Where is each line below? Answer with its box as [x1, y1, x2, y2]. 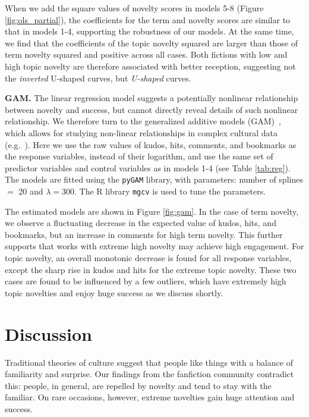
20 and [18, 184, 43, 197]
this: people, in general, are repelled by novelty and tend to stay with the [5, 379, 272, 391]
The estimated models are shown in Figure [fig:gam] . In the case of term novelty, [5, 205, 299, 217]
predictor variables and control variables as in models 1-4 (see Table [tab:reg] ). [5, 161, 291, 174]
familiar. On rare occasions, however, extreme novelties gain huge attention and [5, 391, 295, 403]
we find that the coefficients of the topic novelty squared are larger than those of [5, 36, 298, 49]
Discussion [5, 321, 92, 346]
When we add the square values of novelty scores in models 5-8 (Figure [5, 2, 264, 14]
